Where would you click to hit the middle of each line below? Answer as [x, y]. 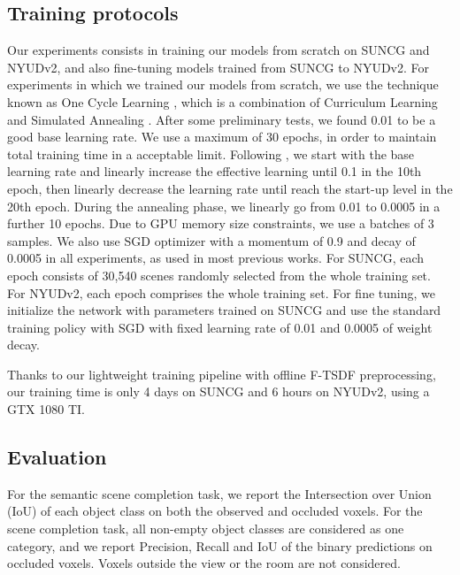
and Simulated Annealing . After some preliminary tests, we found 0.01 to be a [222, 119]
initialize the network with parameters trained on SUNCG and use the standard [224, 310]
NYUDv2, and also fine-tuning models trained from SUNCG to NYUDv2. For [218, 67]
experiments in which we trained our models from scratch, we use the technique [223, 84]
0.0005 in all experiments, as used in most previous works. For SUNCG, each [216, 258]
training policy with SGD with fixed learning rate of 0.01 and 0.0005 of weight [220, 327]
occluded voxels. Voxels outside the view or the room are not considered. [204, 563]
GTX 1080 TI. [46, 409]
